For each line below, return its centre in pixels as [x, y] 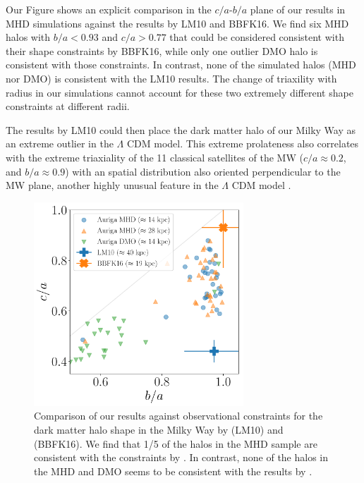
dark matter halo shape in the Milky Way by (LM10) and [159, 430]
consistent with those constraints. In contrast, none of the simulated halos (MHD [181, 65]
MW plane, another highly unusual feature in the [112, 185]
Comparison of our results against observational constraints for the [178, 416]
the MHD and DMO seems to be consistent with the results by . [173, 471]
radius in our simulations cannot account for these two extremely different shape [180, 92]
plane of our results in [298, 9]
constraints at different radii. [68, 106]
